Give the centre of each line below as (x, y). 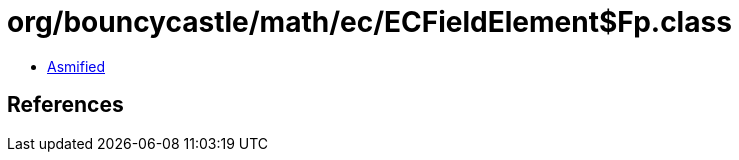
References (65, 105)
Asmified (76, 66)
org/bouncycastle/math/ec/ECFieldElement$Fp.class (369, 22)
